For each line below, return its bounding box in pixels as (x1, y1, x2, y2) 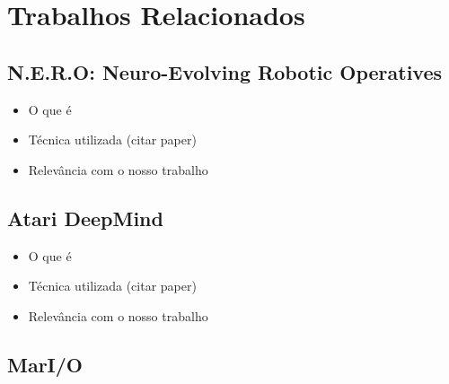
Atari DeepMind (7, 204, 163, 231)
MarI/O (7, 350, 83, 378)
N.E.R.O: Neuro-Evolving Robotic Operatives (7, 57, 443, 85)
